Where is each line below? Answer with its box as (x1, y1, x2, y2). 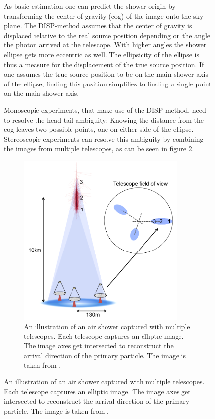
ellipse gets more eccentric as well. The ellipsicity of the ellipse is (4, 49, 199, 59)
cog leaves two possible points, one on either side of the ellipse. (4, 124, 194, 134)
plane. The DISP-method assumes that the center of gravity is (4, 20, 192, 31)
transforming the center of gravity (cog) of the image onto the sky (4, 10, 204, 21)
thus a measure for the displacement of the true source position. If (4, 59, 204, 69)
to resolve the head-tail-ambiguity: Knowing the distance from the (4, 114, 204, 125)
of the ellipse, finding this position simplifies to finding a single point (4, 78, 212, 88)
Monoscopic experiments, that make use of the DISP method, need (4, 104, 206, 115)
